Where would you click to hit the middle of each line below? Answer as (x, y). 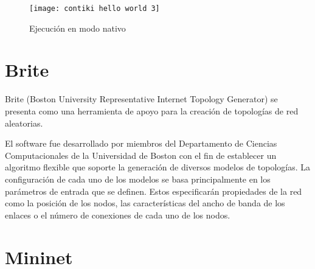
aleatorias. (24, 123)
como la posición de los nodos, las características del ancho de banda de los (145, 203)
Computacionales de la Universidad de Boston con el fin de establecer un (141, 155)
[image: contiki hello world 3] (95, 9)
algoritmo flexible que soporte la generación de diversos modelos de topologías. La (157, 167)
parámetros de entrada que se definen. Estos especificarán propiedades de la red (154, 191)
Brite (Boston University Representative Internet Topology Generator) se (141, 99)
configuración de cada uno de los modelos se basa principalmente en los (138, 179)
